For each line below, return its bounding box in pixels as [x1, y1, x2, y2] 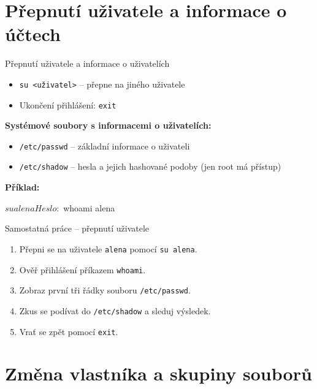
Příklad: [5, 181, 40, 194]
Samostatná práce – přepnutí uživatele [5, 222, 150, 235]
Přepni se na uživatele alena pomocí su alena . [19, 242, 197, 255]
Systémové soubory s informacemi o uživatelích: [5, 119, 212, 132]
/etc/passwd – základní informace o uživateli [19, 139, 190, 152]
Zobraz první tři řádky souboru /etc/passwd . [19, 284, 191, 296]
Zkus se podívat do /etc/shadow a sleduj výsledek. [19, 304, 211, 317]
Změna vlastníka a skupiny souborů [5, 361, 312, 386]
